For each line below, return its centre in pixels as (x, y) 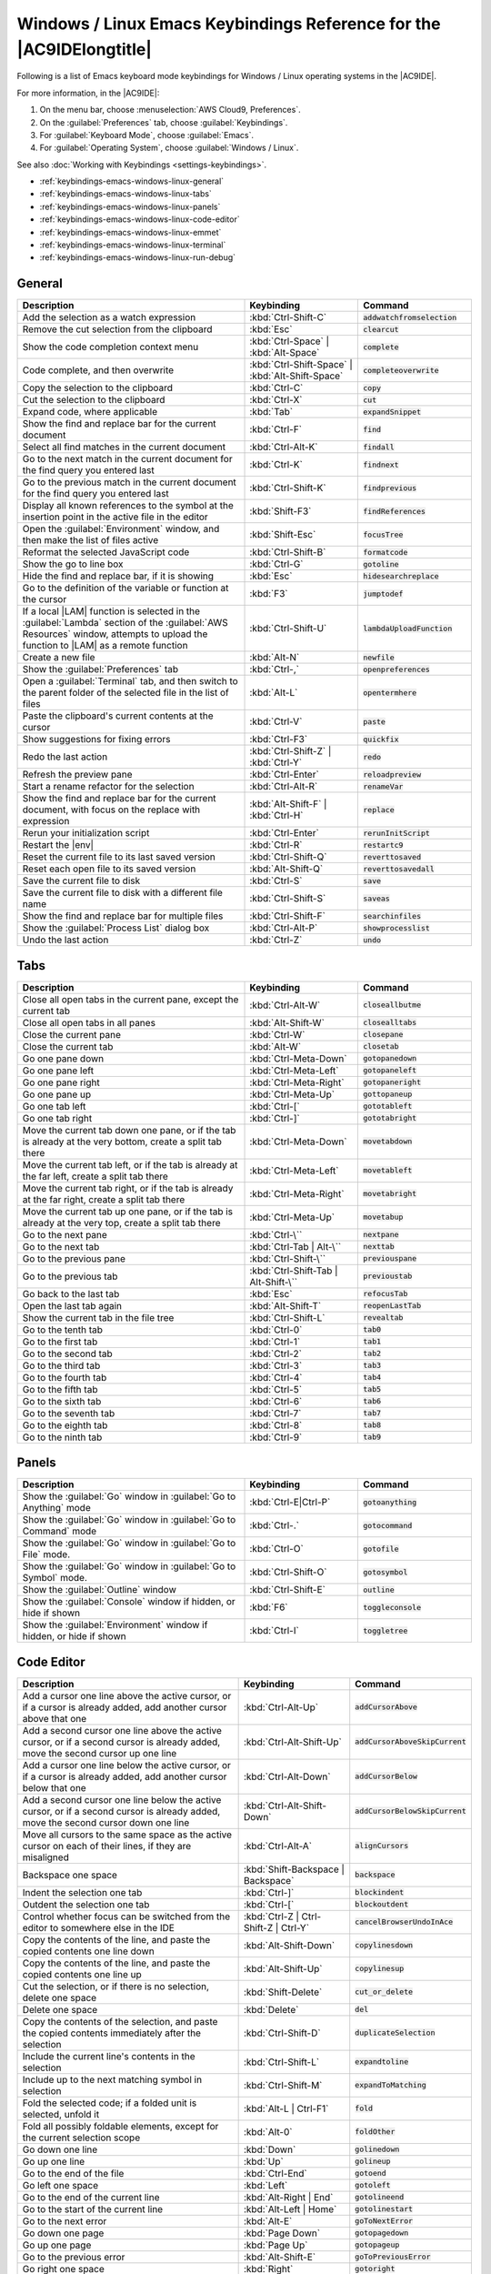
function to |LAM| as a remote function (105, 646)
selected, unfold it (61, 2114)
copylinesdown (384, 1945)
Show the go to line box (73, 564)
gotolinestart (384, 2209)
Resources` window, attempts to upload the (115, 634)
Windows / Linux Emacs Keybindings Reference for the (229, 24)
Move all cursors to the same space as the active (127, 1835)
